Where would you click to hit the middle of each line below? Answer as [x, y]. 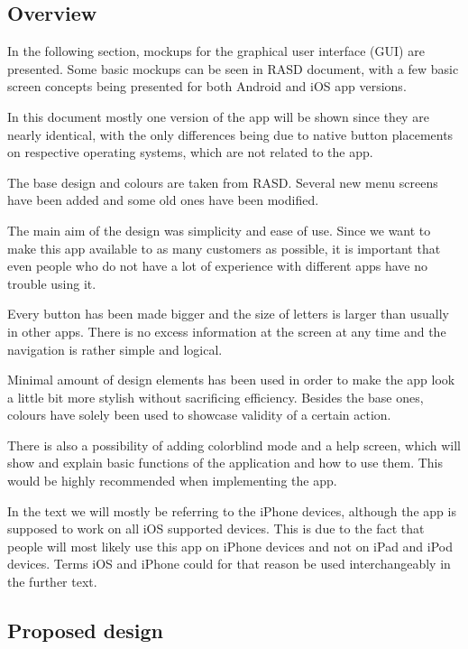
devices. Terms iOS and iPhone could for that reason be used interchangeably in [229, 564]
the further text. [52, 582]
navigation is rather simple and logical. [115, 349]
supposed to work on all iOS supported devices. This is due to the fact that [216, 528]
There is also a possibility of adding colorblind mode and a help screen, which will [234, 445]
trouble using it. [52, 283]
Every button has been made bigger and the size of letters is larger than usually [228, 314]
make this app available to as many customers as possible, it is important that [224, 248]
